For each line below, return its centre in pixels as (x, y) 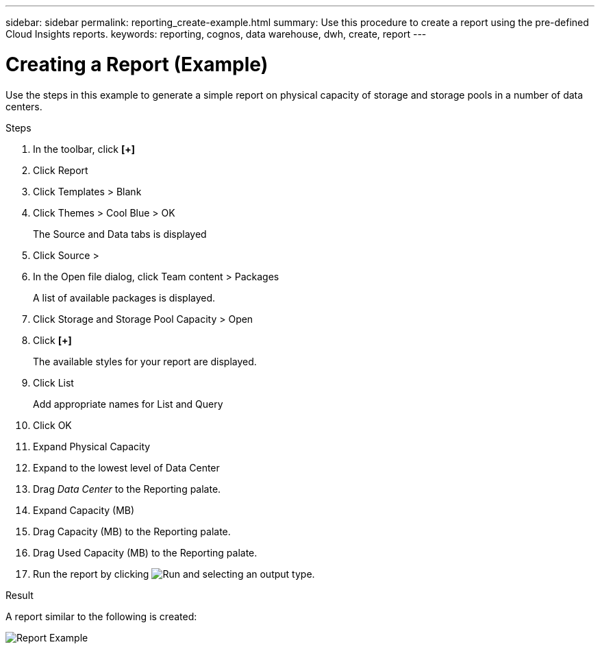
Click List (53, 382)
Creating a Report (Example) (137, 64)
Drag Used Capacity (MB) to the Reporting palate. (145, 552)
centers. (24, 106)
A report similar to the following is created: (101, 616)
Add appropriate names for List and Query (128, 404)
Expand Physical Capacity (92, 446)
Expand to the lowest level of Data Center (126, 467)
